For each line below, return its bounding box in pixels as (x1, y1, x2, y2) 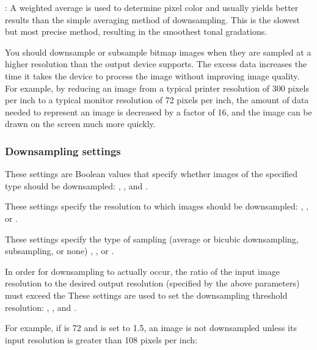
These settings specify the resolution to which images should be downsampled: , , (5, 200, 308, 213)
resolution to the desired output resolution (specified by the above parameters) (5, 277, 300, 290)
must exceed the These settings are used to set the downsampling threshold (5, 288, 288, 301)
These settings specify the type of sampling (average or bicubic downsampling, (5, 232, 299, 245)
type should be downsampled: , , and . (5, 179, 148, 192)
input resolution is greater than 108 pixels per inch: (5, 333, 198, 346)
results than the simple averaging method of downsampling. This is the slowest (5, 13, 300, 26)
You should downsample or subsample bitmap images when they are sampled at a (5, 45, 312, 58)
